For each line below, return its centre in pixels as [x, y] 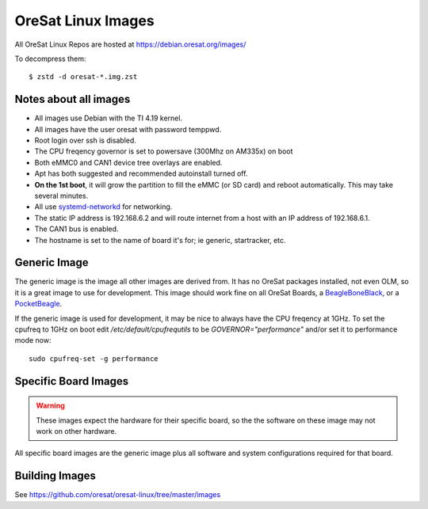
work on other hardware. [76, 431]
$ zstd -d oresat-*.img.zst [83, 77]
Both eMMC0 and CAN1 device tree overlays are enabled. [128, 162]
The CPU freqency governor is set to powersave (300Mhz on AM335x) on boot [164, 151]
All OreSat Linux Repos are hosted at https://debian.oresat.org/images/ [130, 44]
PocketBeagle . [38, 304]
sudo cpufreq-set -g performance [94, 359]
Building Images [55, 476]
